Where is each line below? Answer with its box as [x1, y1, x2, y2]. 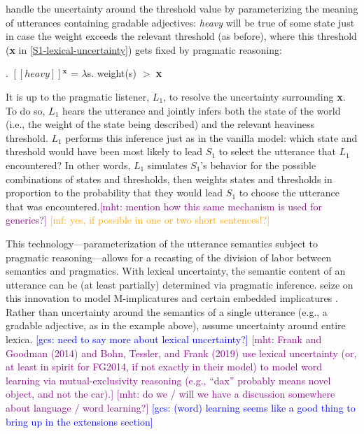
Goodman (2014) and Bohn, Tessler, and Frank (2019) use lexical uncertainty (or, [6, 345, 357, 360]
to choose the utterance [239, 185, 339, 200]
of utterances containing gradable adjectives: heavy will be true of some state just [6, 15, 355, 29]
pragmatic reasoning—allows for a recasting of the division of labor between [6, 249, 332, 264]
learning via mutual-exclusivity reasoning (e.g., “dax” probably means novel [6, 372, 331, 387]
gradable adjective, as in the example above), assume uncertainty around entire [6, 318, 346, 333]
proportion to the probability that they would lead [6, 185, 223, 200]
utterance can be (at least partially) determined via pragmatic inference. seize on [6, 277, 353, 291]
